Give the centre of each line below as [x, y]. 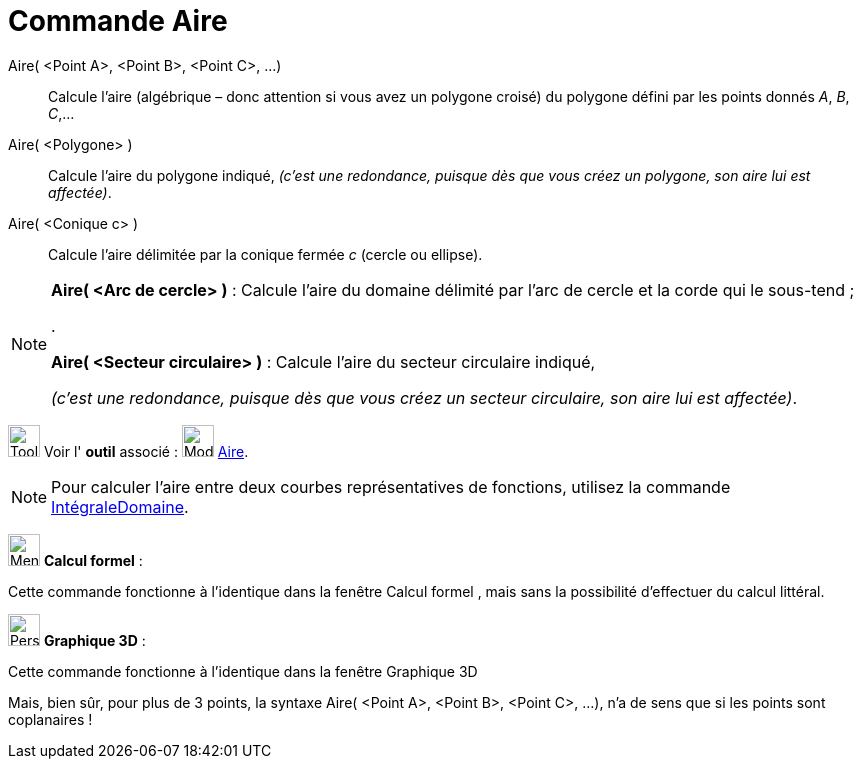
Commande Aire [118, 21]
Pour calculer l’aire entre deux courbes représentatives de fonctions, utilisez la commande [391, 486]
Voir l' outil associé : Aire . [146, 451]
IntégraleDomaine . [120, 506]
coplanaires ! [50, 719]
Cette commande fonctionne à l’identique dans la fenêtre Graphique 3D [243, 671]
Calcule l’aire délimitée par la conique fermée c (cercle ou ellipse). [265, 254]
